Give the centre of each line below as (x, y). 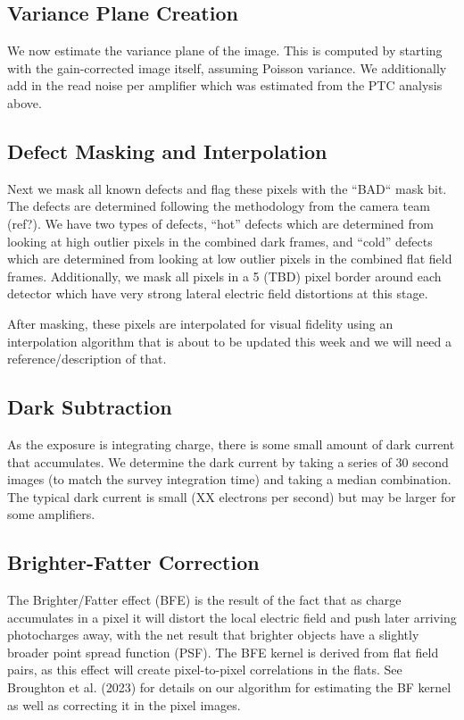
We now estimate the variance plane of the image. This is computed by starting (225, 50)
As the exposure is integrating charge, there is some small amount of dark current (231, 444)
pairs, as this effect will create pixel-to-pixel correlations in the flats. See (205, 670)
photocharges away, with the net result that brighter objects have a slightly (213, 635)
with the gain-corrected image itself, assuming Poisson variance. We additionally (227, 67)
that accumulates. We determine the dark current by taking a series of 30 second (228, 461)
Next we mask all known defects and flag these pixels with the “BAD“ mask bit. (227, 188)
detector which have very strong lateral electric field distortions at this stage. (218, 293)
